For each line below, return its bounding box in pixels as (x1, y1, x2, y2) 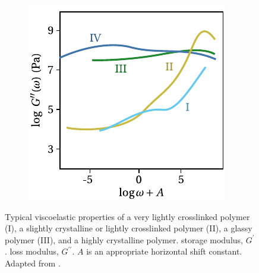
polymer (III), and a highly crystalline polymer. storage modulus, (5, 233, 243, 246)
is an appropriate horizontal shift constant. (86, 245, 242, 258)
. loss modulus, (5, 245, 59, 258)
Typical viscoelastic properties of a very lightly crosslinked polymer (5, 210, 250, 222)
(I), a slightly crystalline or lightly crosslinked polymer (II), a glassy (5, 222, 252, 234)
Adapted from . (5, 256, 61, 269)
